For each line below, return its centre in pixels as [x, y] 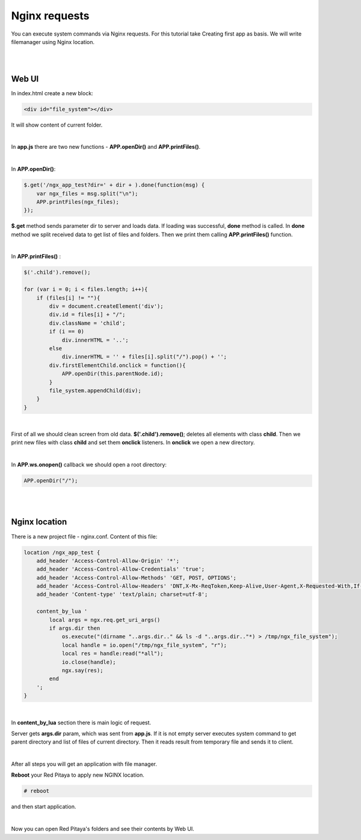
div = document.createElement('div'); [106, 306]
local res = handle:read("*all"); [113, 654]
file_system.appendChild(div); [95, 390]
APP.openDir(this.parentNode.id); [113, 374]
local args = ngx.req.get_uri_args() [105, 620]
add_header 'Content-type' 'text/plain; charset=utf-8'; [122, 594]
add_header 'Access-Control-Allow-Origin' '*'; [108, 561]
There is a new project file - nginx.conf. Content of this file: [84, 536]
